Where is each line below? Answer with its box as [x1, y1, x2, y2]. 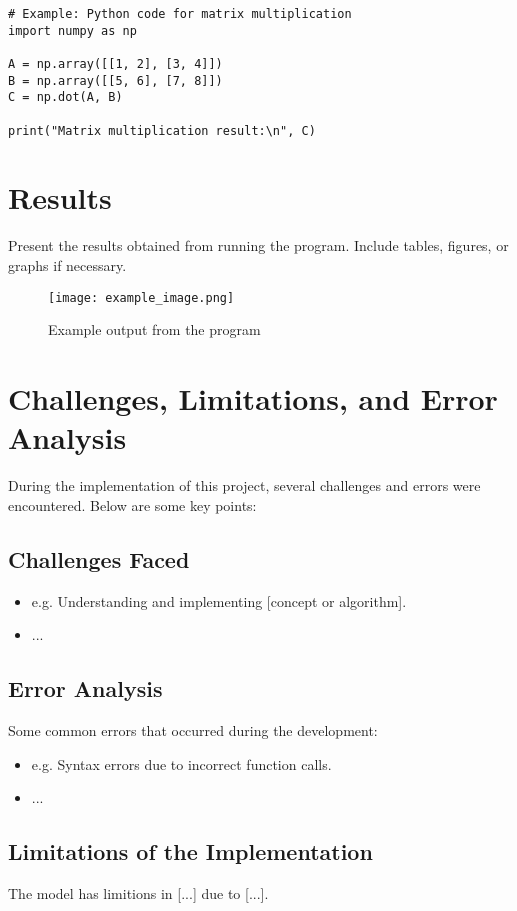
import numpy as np [8, 23, 137, 38]
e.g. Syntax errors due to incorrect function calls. [31, 753, 332, 774]
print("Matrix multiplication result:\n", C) [8, 123, 316, 138]
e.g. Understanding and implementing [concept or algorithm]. [31, 590, 407, 611]
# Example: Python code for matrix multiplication [8, 7, 352, 21]
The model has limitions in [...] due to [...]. [8, 882, 269, 903]
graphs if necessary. [8, 254, 127, 275]
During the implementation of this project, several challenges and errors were [8, 475, 481, 496]
